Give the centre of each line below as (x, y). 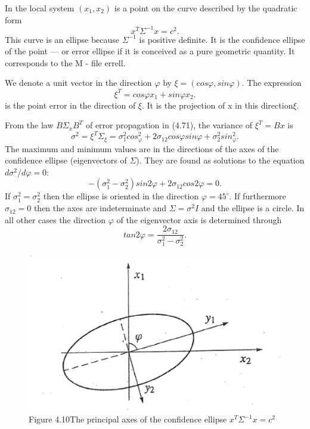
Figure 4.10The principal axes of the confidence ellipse (128, 419)
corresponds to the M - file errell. (65, 62)
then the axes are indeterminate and (100, 208)
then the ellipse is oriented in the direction (121, 196)
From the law (29, 125)
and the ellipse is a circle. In (253, 208)
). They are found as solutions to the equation (220, 160)
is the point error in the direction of (70, 105)
